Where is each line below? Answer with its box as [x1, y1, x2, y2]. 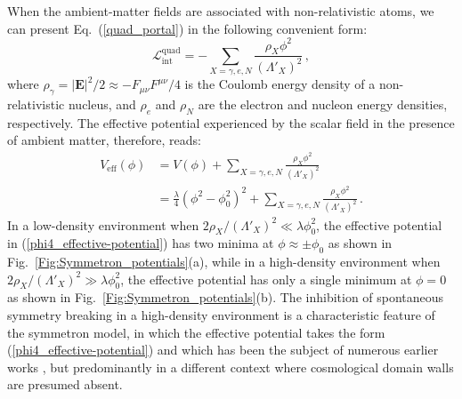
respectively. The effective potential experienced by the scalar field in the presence [7, 113, 455, 132]
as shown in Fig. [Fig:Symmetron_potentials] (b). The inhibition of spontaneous [7, 288, 444, 307]
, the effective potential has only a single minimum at [120, 269, 412, 288]
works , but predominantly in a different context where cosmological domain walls [7, 357, 454, 376]
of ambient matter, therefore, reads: [7, 131, 202, 149]
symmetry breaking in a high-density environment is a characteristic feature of [7, 306, 435, 324]
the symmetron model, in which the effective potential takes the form [7, 323, 385, 341]
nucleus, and [68, 95, 136, 114]
